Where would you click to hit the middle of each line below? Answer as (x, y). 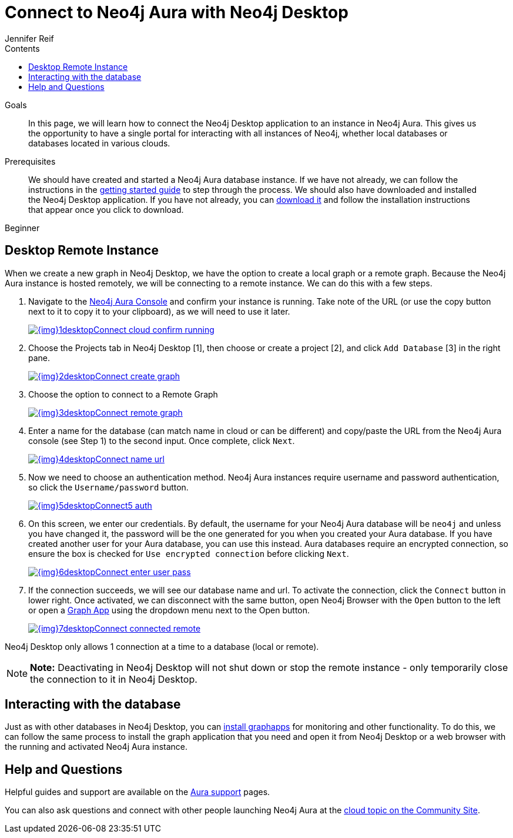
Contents (22, 48)
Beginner (22, 228)
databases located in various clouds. (99, 143)
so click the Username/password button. (108, 487)
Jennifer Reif (29, 38)
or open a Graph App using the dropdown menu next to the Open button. (169, 610)
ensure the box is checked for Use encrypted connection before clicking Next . (189, 553)
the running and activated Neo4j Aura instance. (96, 747)
